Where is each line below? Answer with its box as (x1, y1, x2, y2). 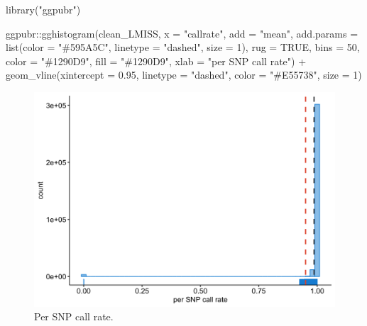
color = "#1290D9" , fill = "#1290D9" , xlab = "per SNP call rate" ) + (6, 53, 307, 68)
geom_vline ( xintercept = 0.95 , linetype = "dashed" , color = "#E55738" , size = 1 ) (6, 67, 362, 82)
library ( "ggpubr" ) (6, 2, 81, 16)
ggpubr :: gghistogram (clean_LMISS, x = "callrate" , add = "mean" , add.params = (6, 26, 358, 40)
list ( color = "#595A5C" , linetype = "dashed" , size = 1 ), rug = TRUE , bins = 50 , (6, 40, 360, 55)
